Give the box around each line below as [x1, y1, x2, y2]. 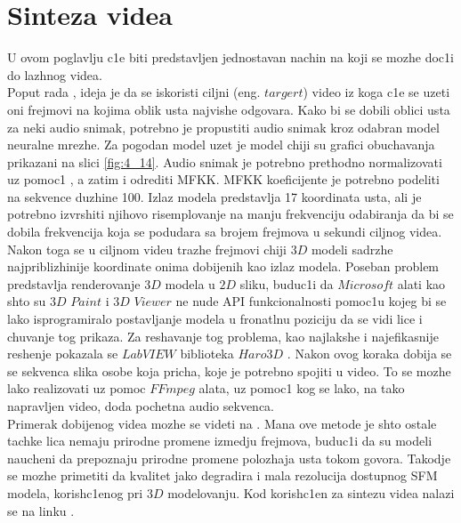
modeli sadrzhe [311, 239, 393, 258]
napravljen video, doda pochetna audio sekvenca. [7, 397, 274, 414]
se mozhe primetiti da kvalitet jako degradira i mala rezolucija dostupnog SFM [7, 466, 438, 485]
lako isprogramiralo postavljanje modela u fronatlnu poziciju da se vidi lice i [7, 310, 423, 328]
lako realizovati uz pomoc [7, 379, 146, 398]
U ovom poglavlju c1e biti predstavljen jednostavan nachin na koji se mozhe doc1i [7, 48, 454, 67]
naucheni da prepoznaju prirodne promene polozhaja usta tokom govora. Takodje [7, 448, 451, 467]
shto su [7, 292, 46, 310]
